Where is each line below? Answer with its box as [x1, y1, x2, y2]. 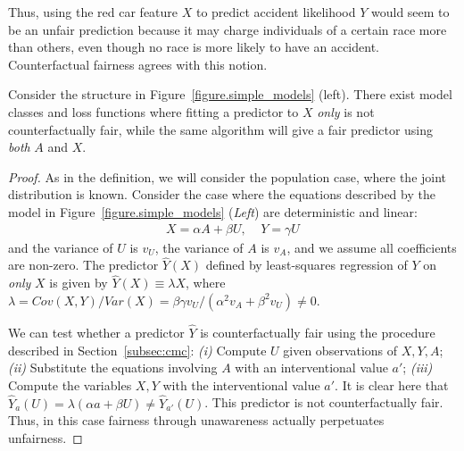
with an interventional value [235, 358, 388, 377]
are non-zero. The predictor [8, 255, 159, 274]
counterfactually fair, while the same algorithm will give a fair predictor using [8, 120, 434, 138]
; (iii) [402, 358, 433, 377]
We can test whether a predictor [8, 323, 185, 341]
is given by [49, 273, 108, 292]
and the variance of [8, 238, 113, 256]
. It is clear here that [335, 375, 449, 394]
